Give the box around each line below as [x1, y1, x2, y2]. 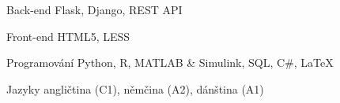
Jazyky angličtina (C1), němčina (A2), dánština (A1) [6, 80, 264, 97]
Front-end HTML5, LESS [6, 28, 130, 44]
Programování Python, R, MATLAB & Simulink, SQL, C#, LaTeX [6, 54, 334, 71]
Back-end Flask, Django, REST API [6, 2, 183, 17]
